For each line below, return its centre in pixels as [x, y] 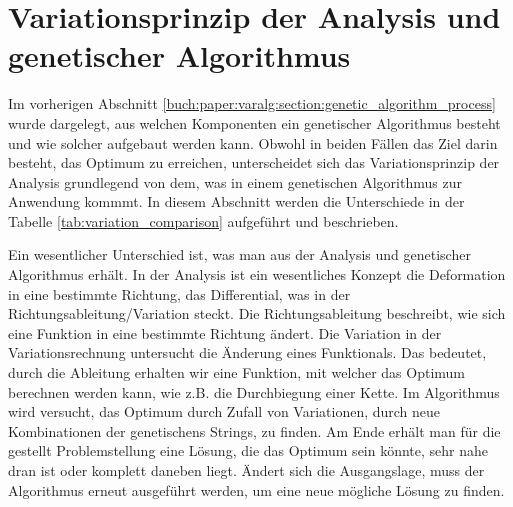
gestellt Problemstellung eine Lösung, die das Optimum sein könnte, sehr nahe [248, 450]
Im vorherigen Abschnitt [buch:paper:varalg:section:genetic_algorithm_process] [252, 103]
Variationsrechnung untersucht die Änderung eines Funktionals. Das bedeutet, [247, 352]
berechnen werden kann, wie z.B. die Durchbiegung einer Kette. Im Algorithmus [254, 391]
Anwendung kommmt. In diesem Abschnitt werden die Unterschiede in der [236, 201]
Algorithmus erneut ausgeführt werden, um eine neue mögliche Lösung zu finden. [256, 489]
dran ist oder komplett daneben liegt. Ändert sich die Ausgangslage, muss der [246, 470]
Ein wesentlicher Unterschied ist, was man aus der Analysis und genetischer [239, 254]
